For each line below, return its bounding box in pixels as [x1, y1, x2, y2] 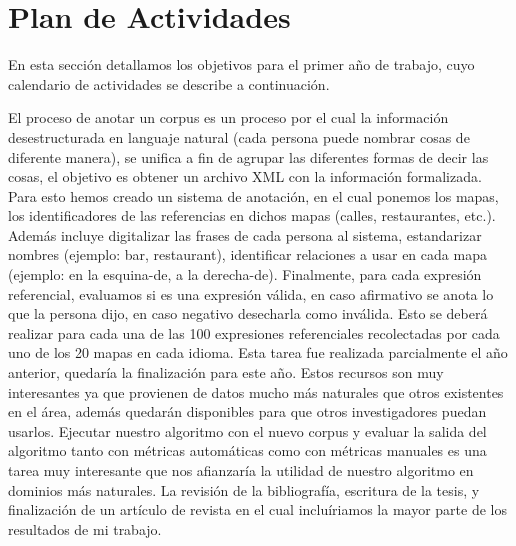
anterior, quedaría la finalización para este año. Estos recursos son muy [8, 362, 444, 383]
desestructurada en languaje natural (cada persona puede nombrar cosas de [8, 126, 470, 147]
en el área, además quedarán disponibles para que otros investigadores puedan [8, 401, 487, 422]
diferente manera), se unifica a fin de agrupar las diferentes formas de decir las [8, 146, 489, 167]
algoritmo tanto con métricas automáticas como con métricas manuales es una [8, 440, 487, 461]
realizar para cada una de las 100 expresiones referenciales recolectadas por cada [8, 322, 500, 343]
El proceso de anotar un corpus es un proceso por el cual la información [8, 107, 449, 128]
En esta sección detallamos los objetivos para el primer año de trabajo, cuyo [8, 54, 475, 75]
